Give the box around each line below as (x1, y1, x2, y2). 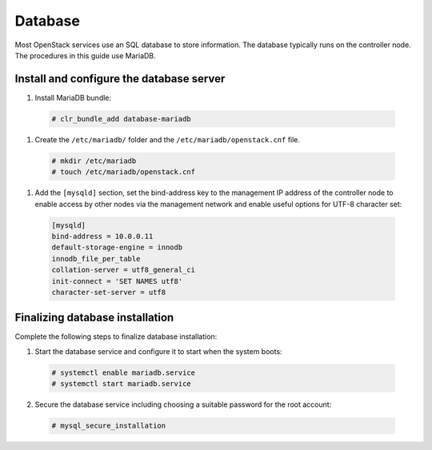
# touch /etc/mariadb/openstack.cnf (51, 168, 196, 177)
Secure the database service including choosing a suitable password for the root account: (34, 400, 332, 409)
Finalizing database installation (14, 311, 174, 325)
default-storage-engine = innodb (51, 243, 183, 252)
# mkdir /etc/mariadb (51, 156, 137, 165)
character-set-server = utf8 (51, 288, 166, 297)
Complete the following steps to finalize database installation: (14, 332, 218, 341)
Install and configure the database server (14, 72, 226, 86)
